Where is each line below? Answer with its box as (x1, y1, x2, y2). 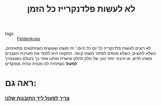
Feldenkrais (17, 36, 40, 42)
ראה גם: (5, 77, 37, 89)
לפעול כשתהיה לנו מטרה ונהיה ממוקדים (5, 61, 77, 66)
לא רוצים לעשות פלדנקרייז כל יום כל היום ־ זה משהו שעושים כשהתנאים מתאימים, (5, 45, 151, 51)
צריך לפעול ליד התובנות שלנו (5, 95, 70, 102)
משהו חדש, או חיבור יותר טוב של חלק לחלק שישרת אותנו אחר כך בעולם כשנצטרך (5, 56, 152, 61)
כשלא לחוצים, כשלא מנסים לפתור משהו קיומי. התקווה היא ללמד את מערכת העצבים (5, 50, 156, 56)
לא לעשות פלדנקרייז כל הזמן (27, 3, 135, 15)
